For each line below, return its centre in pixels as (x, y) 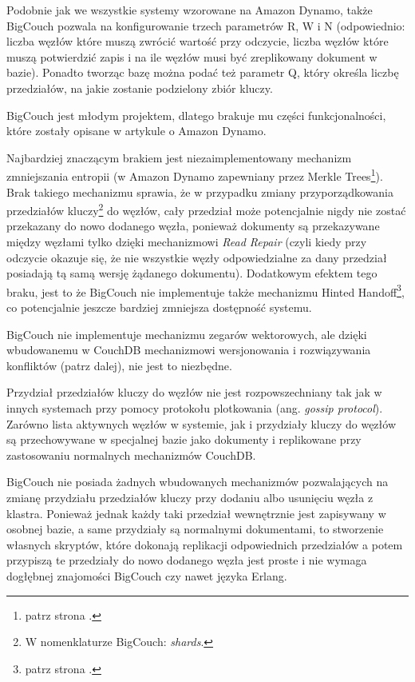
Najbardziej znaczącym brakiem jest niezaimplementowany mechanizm (179, 157)
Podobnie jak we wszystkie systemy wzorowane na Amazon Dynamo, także (190, 10)
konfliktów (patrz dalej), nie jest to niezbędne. (119, 365)
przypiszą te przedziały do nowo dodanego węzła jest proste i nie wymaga (187, 560)
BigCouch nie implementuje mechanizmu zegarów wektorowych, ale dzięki (187, 334)
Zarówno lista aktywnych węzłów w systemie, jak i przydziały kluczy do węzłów (202, 423)
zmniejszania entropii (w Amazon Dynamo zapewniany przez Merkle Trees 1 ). (195, 175)
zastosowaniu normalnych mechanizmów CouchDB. (131, 455)
